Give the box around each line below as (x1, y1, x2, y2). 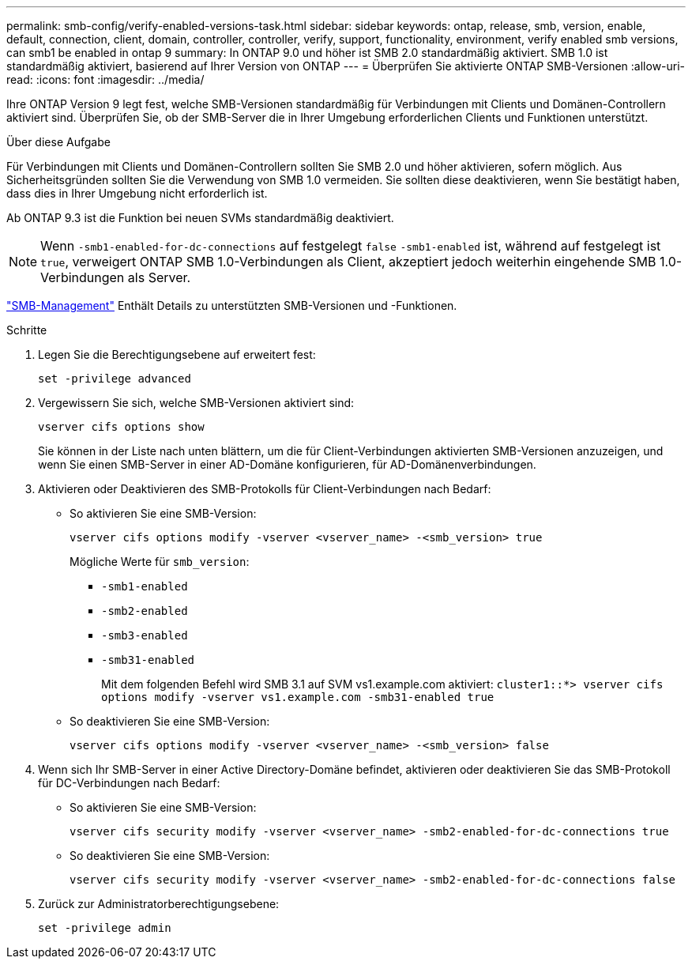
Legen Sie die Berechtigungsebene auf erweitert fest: (38, 348, 316, 361)
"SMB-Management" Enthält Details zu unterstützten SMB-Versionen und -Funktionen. (6, 299, 457, 312)
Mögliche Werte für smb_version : (70, 555, 250, 568)
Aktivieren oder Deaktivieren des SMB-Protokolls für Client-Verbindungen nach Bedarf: (38, 482, 491, 496)
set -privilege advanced (38, 372, 191, 385)
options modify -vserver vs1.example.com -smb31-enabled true (101, 691, 495, 703)
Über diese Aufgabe (6, 135, 111, 149)
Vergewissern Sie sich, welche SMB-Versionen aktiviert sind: (38, 396, 355, 409)
